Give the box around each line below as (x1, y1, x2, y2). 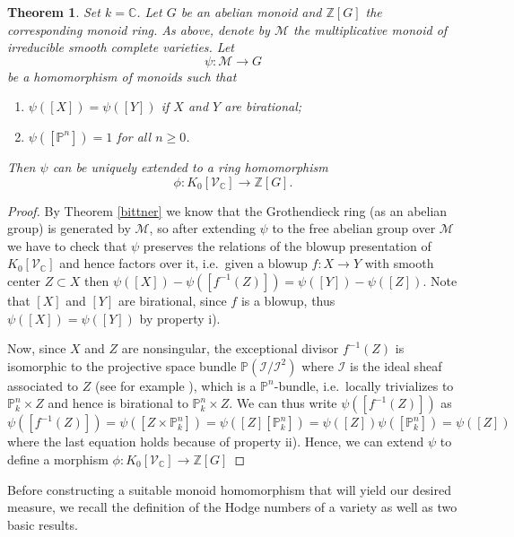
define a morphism (7, 449, 109, 468)
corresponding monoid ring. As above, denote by (7, 20, 270, 39)
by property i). (139, 308, 221, 327)
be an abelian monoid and (180, 3, 322, 21)
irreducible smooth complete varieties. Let (7, 38, 235, 56)
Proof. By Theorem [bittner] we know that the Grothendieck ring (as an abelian (7, 201, 448, 220)
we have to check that (7, 236, 127, 255)
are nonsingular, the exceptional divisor (121, 339, 339, 358)
